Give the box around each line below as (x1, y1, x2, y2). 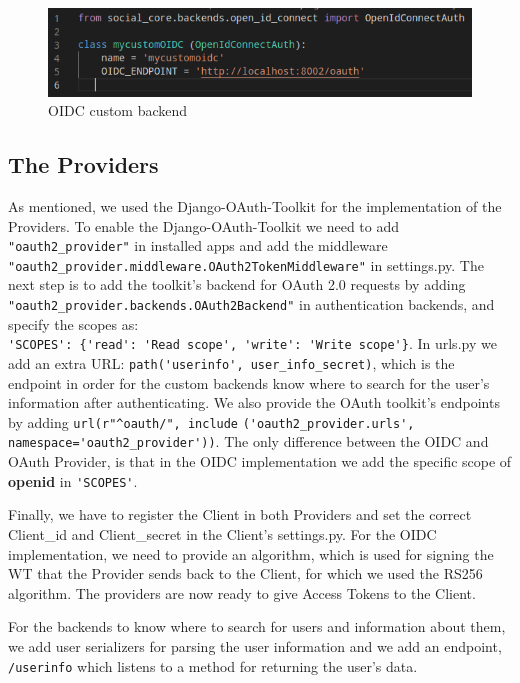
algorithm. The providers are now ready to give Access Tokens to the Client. (8, 582, 476, 603)
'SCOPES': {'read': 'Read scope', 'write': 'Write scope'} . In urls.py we (8, 333, 497, 354)
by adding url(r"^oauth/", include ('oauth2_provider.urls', (8, 411, 415, 432)
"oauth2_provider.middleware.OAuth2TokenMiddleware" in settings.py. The (8, 254, 484, 275)
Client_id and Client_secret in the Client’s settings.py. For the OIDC (8, 523, 437, 544)
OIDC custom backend (48, 100, 188, 121)
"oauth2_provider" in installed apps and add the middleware (8, 235, 388, 256)
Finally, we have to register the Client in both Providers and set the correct (8, 504, 472, 525)
